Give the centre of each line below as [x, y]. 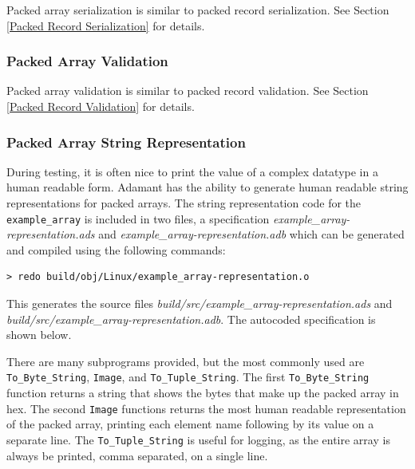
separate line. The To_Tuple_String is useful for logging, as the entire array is [198, 439]
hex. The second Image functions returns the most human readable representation [206, 408]
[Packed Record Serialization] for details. [106, 25]
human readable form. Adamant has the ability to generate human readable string [207, 187]
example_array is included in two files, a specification [138, 218]
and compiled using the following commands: [116, 249]
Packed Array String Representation [126, 142]
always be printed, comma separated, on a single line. [137, 455]
